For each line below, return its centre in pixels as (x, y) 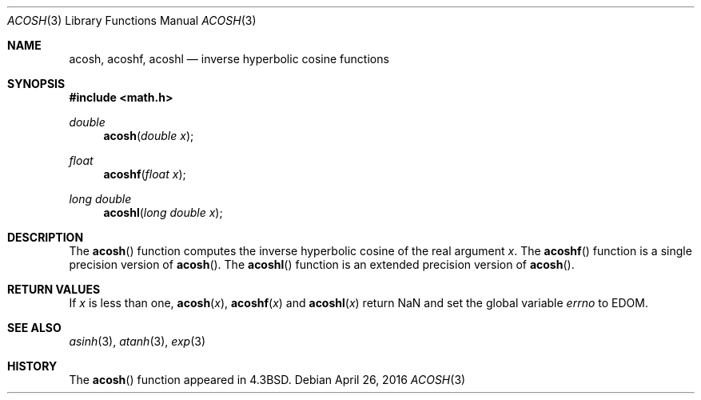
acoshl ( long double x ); (163, 212)
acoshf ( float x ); (145, 174)
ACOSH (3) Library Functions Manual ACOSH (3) (132, 20)
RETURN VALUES (54, 289)
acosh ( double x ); (149, 136)
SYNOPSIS (36, 84)
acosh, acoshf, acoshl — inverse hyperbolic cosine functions (229, 59)
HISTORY (32, 366)
